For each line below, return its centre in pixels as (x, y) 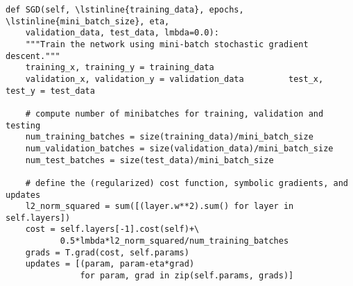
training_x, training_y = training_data (120, 68)
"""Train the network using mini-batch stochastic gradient (167, 44)
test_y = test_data (50, 91)
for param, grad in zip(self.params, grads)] (187, 276)
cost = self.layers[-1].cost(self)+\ (112, 229)
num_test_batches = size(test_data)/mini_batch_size (149, 160)
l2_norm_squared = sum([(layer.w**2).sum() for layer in (160, 207)
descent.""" (33, 56)
